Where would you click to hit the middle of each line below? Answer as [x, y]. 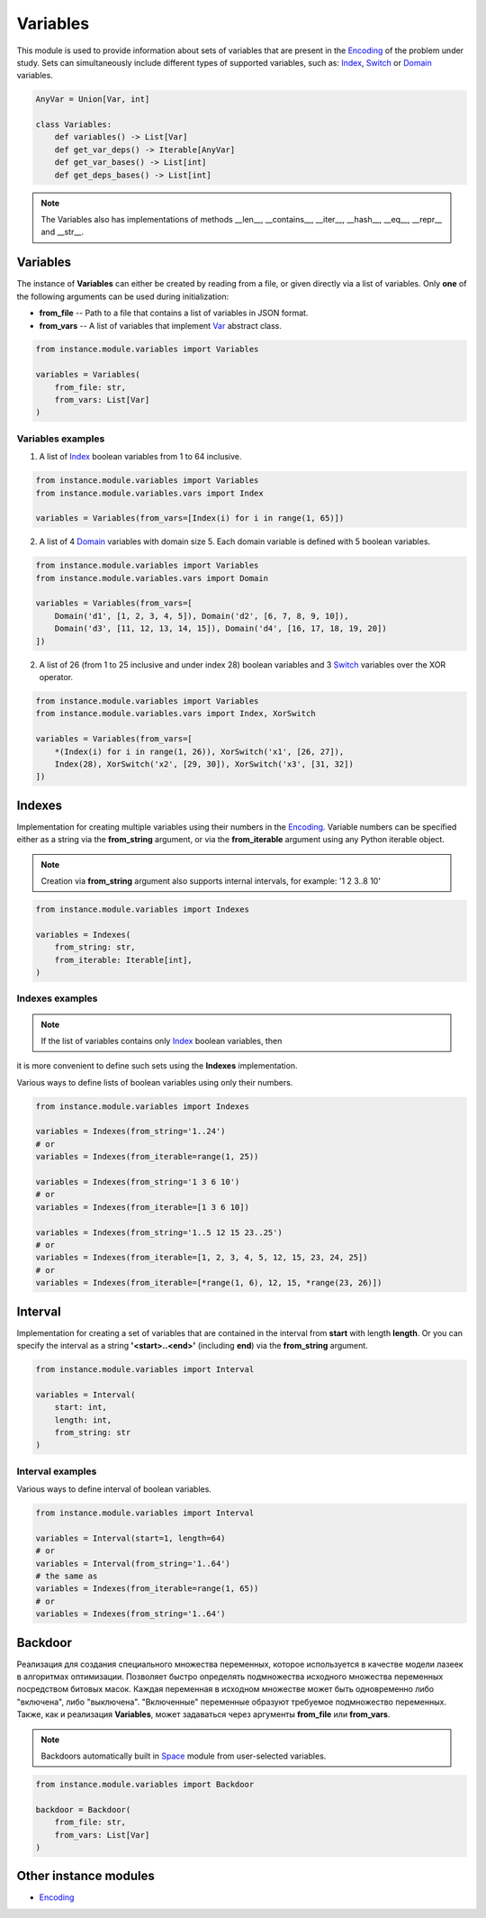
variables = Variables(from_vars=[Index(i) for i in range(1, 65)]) [190, 518]
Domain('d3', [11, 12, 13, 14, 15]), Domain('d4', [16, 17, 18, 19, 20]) [220, 629]
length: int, [83, 1420]
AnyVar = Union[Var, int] [93, 100]
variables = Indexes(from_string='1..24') [130, 1132]
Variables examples [61, 439]
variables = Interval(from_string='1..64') [133, 1563]
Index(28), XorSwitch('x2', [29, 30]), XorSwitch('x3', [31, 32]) [204, 764]
